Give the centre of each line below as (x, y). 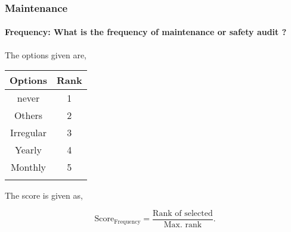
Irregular (28, 133)
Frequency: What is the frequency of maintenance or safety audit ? (146, 32)
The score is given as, (44, 195)
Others (28, 115)
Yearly (28, 150)
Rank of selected (183, 213)
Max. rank (183, 225)
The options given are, (46, 54)
